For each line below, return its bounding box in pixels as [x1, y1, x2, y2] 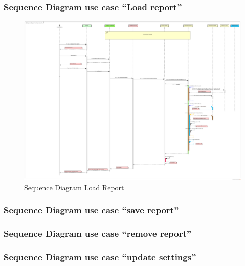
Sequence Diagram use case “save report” [4, 204, 179, 216]
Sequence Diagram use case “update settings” [4, 250, 196, 263]
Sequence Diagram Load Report [24, 182, 124, 192]
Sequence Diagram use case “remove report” [4, 227, 192, 240]
